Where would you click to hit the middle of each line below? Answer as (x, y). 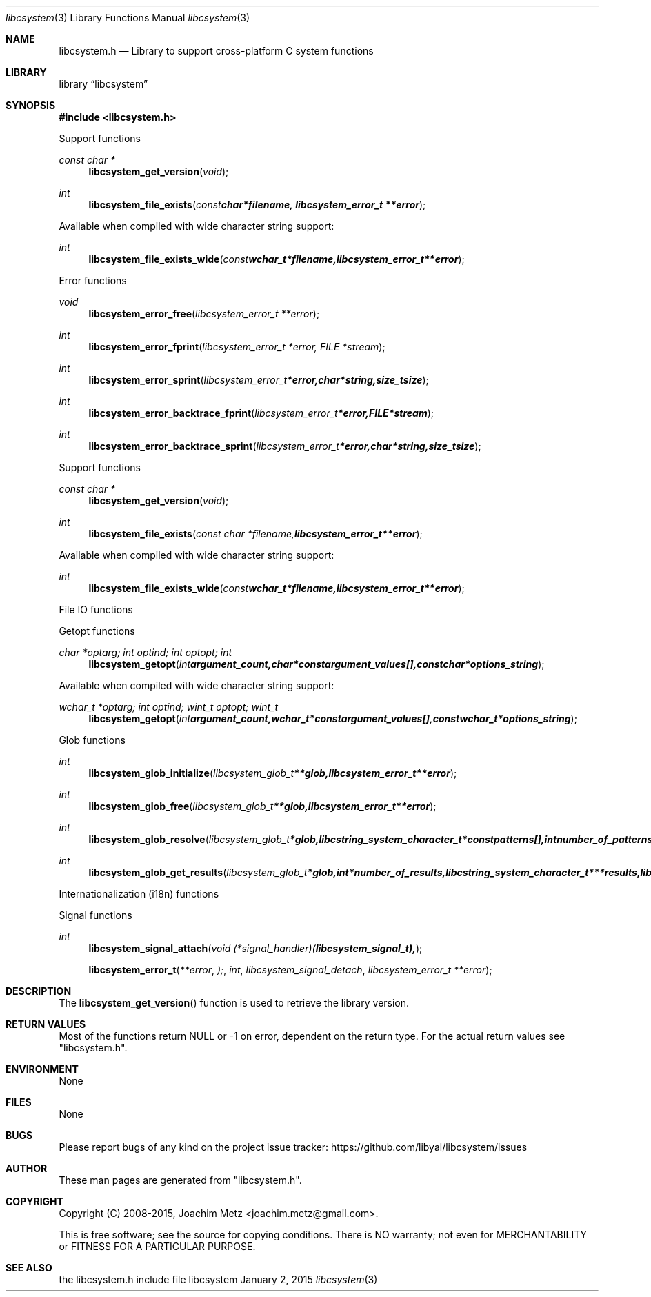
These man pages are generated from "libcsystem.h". (180, 1180)
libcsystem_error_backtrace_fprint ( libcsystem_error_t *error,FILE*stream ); (261, 413)
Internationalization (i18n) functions (139, 894)
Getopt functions (97, 631)
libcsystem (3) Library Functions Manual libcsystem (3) (128, 18)
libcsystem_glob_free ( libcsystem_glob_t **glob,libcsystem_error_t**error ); (262, 806)
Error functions (93, 280)
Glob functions (92, 740)
